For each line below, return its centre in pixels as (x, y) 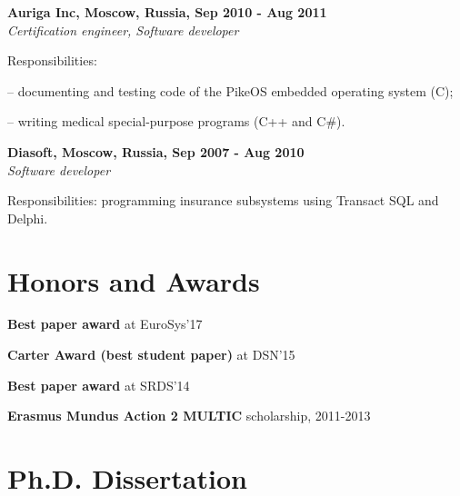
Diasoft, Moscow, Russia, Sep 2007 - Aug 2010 (156, 151)
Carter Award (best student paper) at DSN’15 (151, 355)
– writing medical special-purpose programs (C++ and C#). (176, 121)
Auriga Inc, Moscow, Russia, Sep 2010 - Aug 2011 (167, 12)
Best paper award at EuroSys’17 (105, 324)
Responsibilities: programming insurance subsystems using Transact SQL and (223, 200)
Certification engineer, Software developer (123, 30)
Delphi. (28, 218)
